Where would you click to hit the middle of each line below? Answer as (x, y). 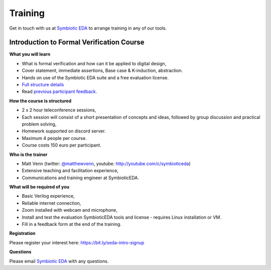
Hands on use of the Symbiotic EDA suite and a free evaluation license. (95, 77)
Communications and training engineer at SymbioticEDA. (81, 178)
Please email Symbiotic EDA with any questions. (59, 261)
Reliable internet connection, (51, 203)
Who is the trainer (28, 154)
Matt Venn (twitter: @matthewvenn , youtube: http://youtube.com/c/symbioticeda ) (106, 164)
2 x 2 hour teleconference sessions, (59, 110)
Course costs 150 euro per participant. (61, 145)
